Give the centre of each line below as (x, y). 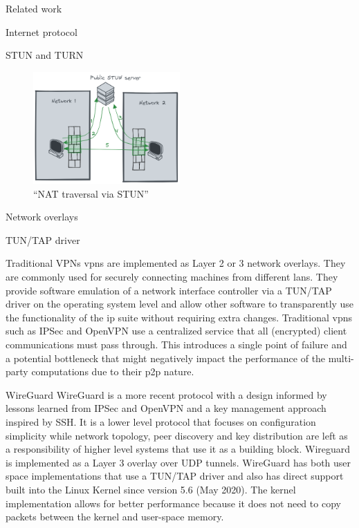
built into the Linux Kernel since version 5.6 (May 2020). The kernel (151, 489)
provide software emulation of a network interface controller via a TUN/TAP (169, 290)
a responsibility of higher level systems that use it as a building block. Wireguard (178, 449)
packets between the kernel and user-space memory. (115, 517)
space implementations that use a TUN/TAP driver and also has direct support (175, 476)
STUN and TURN (45, 55)
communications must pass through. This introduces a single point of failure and (176, 344)
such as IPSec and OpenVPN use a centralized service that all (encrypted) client (176, 331)
